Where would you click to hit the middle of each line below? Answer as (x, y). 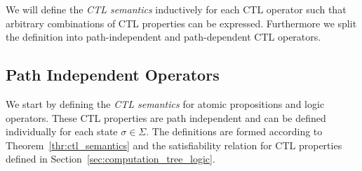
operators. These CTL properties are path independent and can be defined (166, 117)
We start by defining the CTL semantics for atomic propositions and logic (165, 103)
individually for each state (62, 131)
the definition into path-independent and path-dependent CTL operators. (163, 37)
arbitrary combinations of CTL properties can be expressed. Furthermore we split (181, 23)
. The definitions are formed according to (234, 131)
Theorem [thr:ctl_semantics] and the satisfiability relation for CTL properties (174, 145)
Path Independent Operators (113, 75)
